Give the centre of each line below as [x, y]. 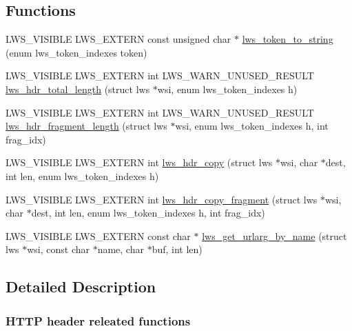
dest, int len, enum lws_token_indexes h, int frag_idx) [148, 213]
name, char [121, 249]
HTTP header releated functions [98, 320]
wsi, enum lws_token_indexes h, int [252, 126]
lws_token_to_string [288, 39]
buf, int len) [177, 249]
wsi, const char [58, 249]
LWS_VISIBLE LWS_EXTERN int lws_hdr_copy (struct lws [139, 162]
